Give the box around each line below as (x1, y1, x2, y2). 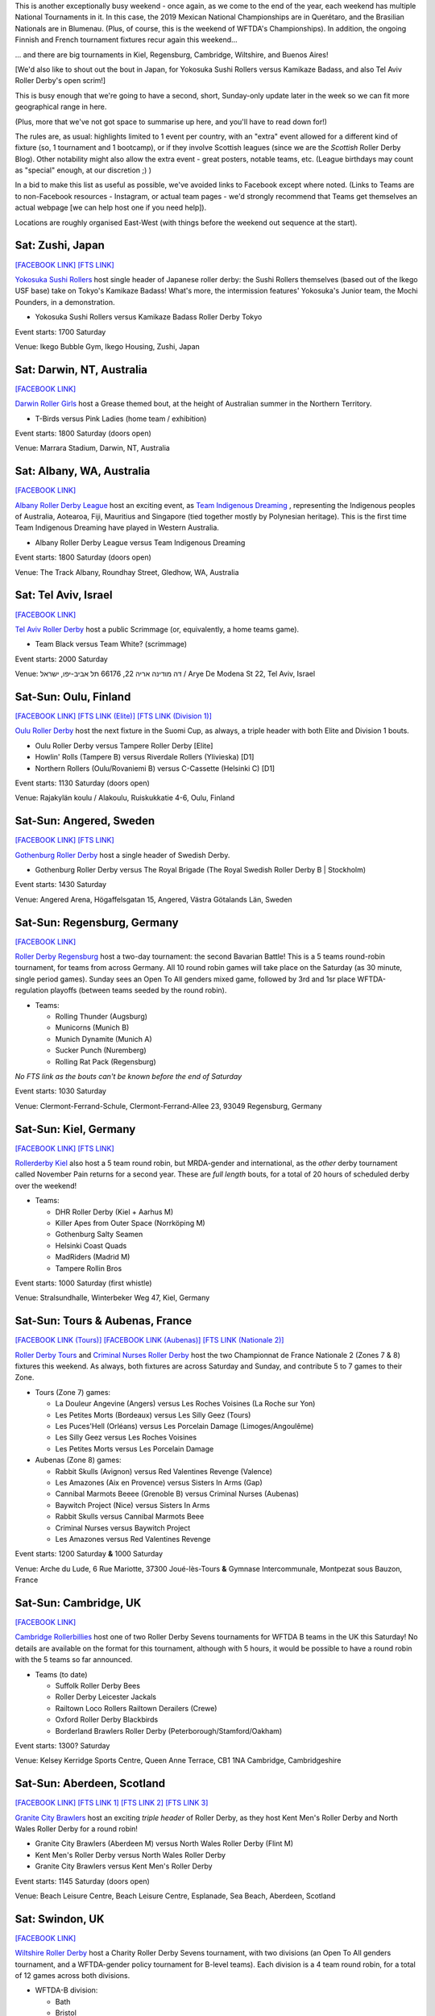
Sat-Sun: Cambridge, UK (14, 1596, 142, 1610)
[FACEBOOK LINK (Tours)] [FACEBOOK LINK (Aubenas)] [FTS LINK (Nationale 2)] (14, 1335, 284, 1345)
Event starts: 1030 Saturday (14, 1086, 106, 1096)
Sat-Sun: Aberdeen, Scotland (14, 1776, 166, 1790)
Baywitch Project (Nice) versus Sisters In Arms (55, 1500, 210, 1510)
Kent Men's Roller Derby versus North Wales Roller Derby (35, 1850, 226, 1860)
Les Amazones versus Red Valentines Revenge (55, 1534, 211, 1543)
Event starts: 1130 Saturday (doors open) (14, 778, 151, 788)
